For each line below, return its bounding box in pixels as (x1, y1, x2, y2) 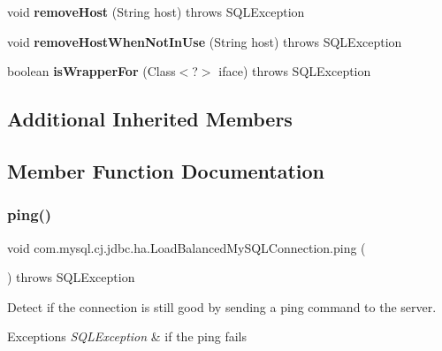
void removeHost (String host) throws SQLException (7, 3, 305, 20)
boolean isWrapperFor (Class (7, 62, 176, 80)
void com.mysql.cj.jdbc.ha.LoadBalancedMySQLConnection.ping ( (7, 238, 366, 256)
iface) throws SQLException (218, 62, 371, 80)
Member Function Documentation (7, 156, 325, 184)
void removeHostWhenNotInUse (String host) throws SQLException (7, 32, 402, 50)
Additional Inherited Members (7, 105, 293, 133)
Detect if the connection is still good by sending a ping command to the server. (7, 297, 437, 316)
